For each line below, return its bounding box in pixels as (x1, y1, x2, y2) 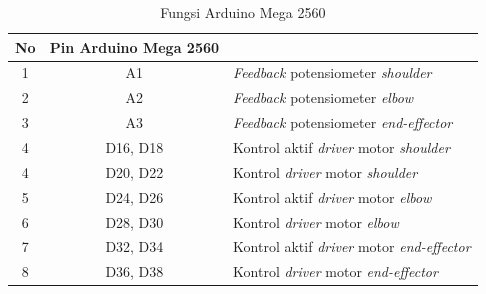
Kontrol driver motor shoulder (233, 161, 418, 182)
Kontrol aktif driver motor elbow (233, 186, 432, 207)
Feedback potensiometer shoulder (233, 62, 432, 83)
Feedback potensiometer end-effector (233, 112, 453, 133)
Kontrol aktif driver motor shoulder (233, 136, 450, 157)
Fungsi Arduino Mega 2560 (160, 2, 326, 22)
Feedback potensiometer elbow (233, 87, 414, 108)
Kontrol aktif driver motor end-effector (233, 236, 471, 257)
